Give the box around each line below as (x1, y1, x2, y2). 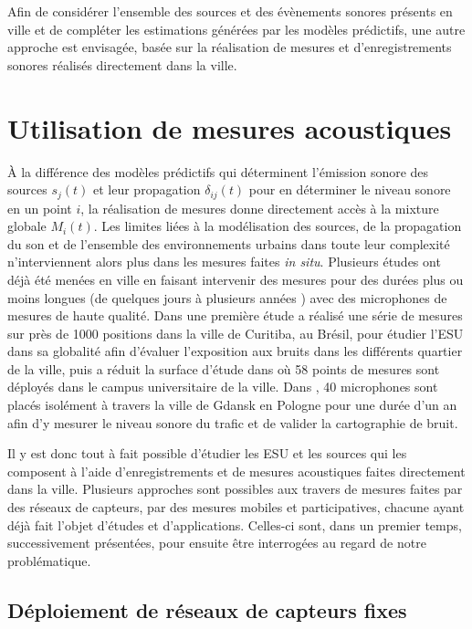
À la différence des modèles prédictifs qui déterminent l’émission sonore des (7, 162, 429, 181)
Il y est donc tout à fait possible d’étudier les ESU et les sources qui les (7, 444, 407, 463)
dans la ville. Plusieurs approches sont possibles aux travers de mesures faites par (7, 479, 463, 498)
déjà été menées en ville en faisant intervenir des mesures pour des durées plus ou (7, 269, 464, 288)
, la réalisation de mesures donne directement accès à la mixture (80, 198, 439, 217)
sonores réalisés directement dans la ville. (7, 55, 237, 74)
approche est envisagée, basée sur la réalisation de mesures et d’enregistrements (7, 37, 452, 57)
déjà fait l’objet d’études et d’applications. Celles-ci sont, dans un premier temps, (7, 515, 462, 534)
